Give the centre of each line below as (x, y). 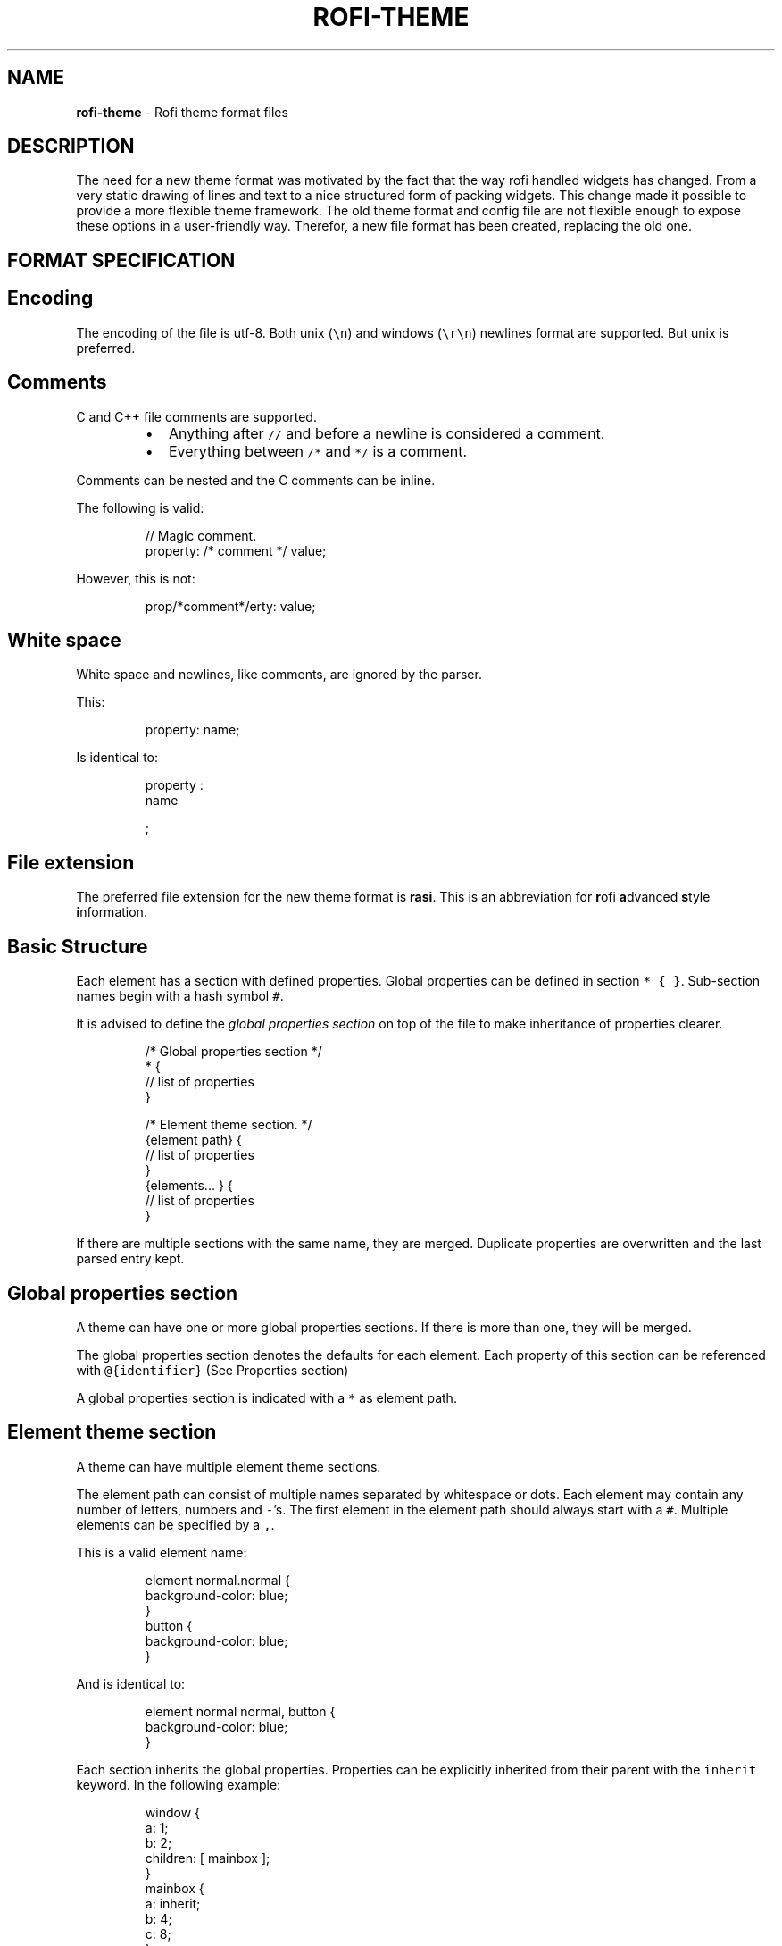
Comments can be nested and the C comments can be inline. (256, 480)
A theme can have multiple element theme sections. (229, 1466)
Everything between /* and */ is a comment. (318, 451)
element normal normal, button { (240, 1711)
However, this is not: (136, 578)
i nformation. (112, 912)
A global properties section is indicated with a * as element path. (266, 1397)
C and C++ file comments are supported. (196, 416)
